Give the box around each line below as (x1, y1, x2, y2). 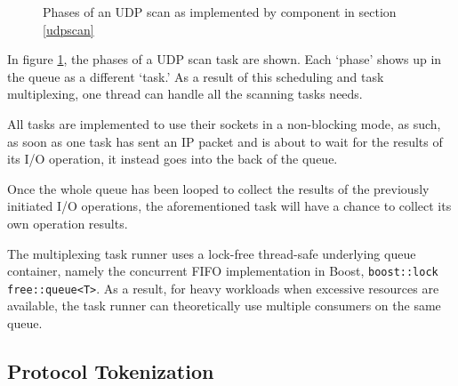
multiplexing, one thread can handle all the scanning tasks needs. (7, 84, 363, 103)
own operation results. (7, 213, 128, 232)
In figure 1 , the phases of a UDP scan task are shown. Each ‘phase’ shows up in (7, 50, 442, 68)
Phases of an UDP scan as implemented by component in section (43, 3, 397, 20)
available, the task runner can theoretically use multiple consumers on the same (7, 296, 441, 315)
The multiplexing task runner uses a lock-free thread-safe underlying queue (7, 244, 416, 262)
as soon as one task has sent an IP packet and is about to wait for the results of (7, 132, 443, 150)
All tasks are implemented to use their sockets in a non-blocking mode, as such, (7, 114, 441, 133)
